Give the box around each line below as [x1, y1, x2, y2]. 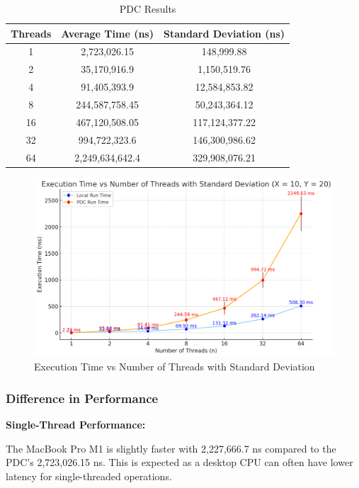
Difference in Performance [6, 389, 159, 407]
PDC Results [119, 1, 176, 16]
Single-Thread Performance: [6, 416, 146, 431]
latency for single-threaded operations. [6, 468, 172, 483]
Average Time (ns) [61, 25, 154, 40]
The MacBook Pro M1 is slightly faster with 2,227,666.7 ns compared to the [6, 441, 336, 455]
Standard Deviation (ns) [164, 25, 285, 40]
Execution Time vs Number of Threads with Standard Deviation [34, 359, 315, 374]
